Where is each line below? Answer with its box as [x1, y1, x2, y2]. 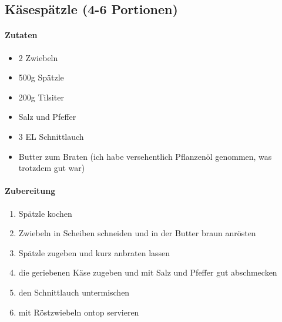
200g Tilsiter [18, 90, 64, 103]
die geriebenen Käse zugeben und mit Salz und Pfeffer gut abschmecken [18, 266, 277, 279]
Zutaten [5, 29, 38, 41]
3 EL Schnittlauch [18, 130, 84, 142]
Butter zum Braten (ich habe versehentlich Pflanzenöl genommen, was [18, 150, 272, 162]
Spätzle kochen [18, 207, 72, 219]
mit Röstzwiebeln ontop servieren [18, 306, 139, 318]
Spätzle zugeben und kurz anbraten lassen [18, 246, 170, 259]
